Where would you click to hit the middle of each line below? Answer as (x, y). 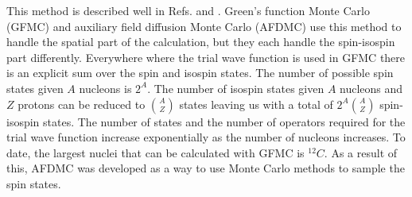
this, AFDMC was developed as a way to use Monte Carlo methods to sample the (206, 168)
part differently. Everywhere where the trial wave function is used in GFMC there (206, 57)
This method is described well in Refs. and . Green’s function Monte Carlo (188, 10)
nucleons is (105, 88)
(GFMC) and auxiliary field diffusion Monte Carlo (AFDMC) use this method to (204, 26)
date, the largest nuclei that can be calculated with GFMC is (155, 152)
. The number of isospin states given (236, 88)
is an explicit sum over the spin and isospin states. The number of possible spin (200, 73)
